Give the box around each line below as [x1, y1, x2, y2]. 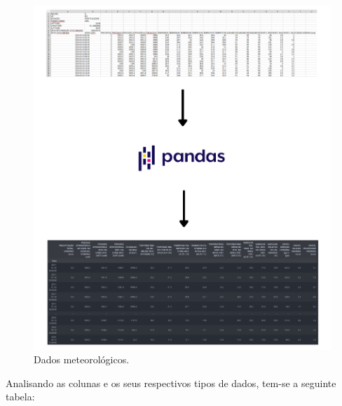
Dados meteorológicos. [34, 352, 130, 367]
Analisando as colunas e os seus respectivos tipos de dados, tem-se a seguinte [6, 375, 336, 390]
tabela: [6, 389, 35, 404]
